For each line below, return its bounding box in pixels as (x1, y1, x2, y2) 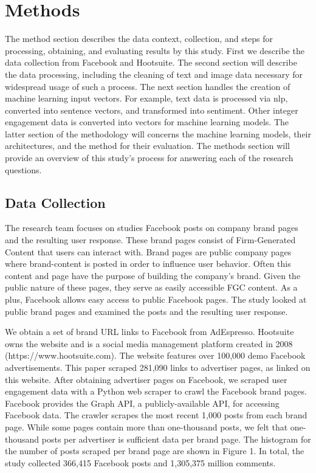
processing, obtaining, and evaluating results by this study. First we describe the (5, 44, 304, 57)
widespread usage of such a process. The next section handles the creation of (5, 80, 290, 92)
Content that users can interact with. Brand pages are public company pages (5, 245, 292, 258)
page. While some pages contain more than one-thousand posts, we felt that (5, 420, 288, 433)
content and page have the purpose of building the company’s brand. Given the (5, 269, 301, 281)
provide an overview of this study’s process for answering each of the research (5, 151, 294, 164)
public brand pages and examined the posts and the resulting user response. (5, 305, 288, 317)
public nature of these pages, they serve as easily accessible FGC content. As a (5, 281, 298, 294)
